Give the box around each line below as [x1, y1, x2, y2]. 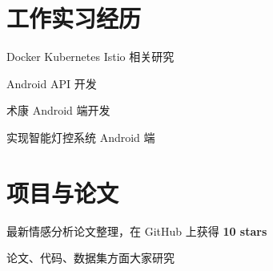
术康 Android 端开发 [6, 102, 110, 119]
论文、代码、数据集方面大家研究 [6, 249, 175, 266]
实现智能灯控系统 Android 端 [6, 128, 155, 145]
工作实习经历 [6, 2, 142, 34]
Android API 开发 [6, 75, 97, 91]
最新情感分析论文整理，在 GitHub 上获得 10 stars [6, 222, 267, 239]
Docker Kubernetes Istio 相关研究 [6, 48, 175, 65]
